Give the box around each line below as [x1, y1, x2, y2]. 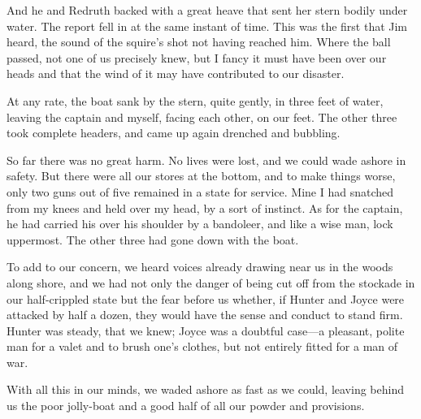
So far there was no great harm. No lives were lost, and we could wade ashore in [7, 151, 406, 168]
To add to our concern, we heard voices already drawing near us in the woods [7, 258, 393, 275]
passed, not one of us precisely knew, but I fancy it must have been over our [7, 49, 387, 66]
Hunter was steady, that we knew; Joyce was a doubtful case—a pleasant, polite [7, 322, 405, 339]
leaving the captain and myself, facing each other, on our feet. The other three [7, 108, 397, 125]
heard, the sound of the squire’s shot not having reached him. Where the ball [7, 33, 391, 50]
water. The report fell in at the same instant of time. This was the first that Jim [7, 17, 408, 34]
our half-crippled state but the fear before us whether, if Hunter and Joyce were [7, 290, 405, 307]
